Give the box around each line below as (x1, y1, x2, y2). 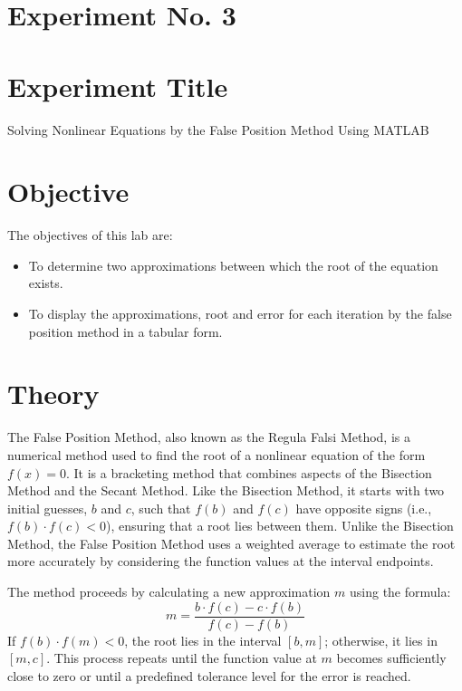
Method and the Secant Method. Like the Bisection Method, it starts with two (7, 481, 445, 500)
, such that (130, 498, 191, 517)
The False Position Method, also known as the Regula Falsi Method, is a (7, 427, 410, 446)
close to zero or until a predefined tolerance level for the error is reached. (7, 666, 411, 685)
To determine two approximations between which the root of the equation (28, 255, 438, 274)
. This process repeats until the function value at (46, 648, 317, 667)
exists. (28, 274, 63, 293)
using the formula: (350, 582, 451, 601)
